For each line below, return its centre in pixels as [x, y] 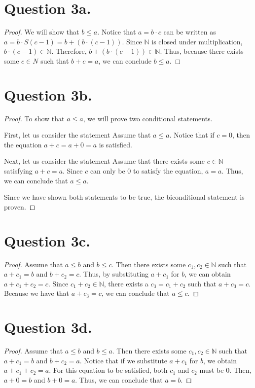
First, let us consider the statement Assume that [77, 135]
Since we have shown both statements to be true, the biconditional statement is [124, 197]
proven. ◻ [20, 206]
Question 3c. [47, 240]
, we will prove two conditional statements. [148, 118]
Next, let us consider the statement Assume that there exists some [104, 161]
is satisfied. [115, 144]
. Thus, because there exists [202, 51]
